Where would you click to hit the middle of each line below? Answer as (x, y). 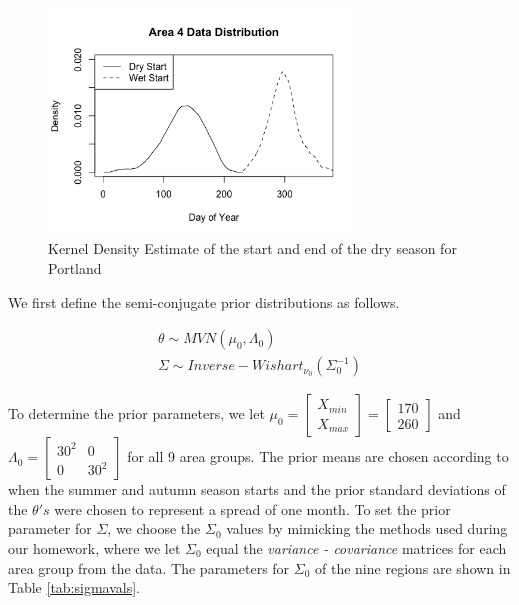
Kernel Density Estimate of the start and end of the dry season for (252, 248)
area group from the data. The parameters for (149, 567)
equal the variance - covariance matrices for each (356, 547)
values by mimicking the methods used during (367, 528)
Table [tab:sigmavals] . (74, 587)
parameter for (50, 528)
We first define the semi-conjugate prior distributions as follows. (204, 301)
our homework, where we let (94, 547)
